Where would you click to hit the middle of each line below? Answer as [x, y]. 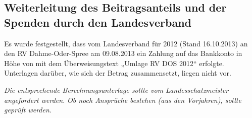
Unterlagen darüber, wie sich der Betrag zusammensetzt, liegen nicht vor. [118, 73]
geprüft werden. [28, 110]
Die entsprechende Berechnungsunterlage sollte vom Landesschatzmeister [116, 90]
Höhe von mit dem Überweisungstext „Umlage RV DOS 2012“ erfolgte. [114, 63]
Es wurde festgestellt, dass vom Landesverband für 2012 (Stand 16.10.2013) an [126, 43]
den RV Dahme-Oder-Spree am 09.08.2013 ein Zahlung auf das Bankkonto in [123, 53]
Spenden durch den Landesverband [98, 22]
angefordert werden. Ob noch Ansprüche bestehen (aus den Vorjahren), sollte [123, 100]
